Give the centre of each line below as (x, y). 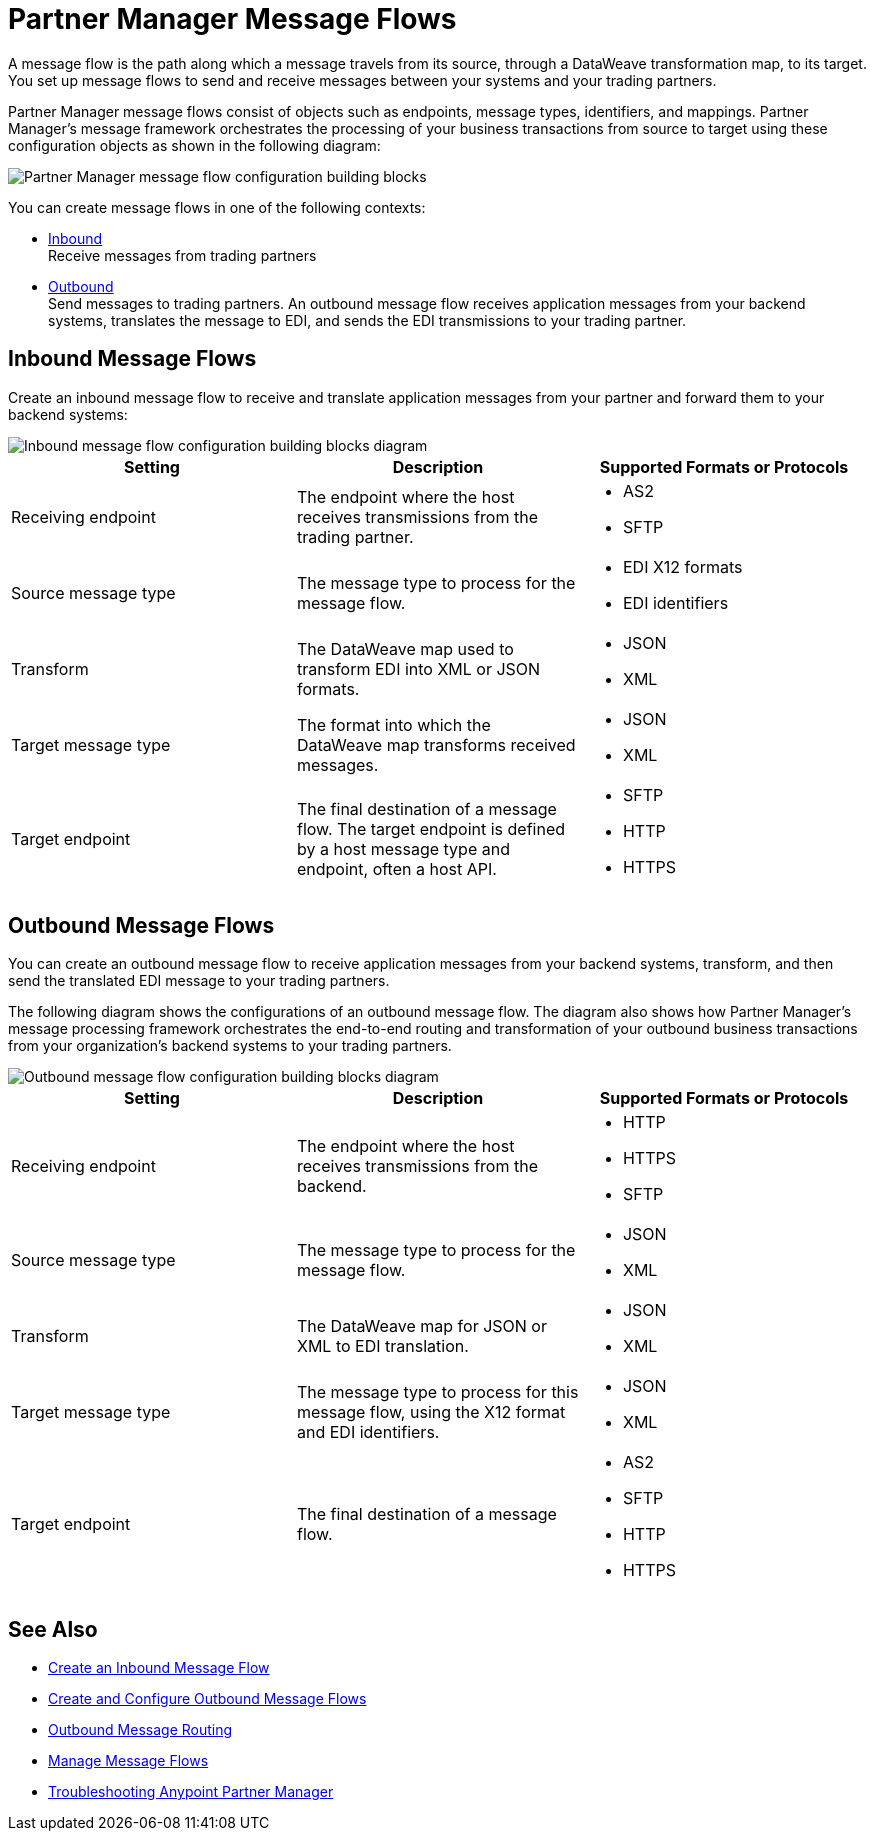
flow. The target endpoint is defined (431, 828)
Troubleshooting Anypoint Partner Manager (191, 1792)
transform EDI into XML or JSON (418, 668)
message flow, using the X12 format (431, 1412)
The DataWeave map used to (405, 648)
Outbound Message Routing (140, 1730)
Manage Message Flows (128, 1761)
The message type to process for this (437, 1392)
